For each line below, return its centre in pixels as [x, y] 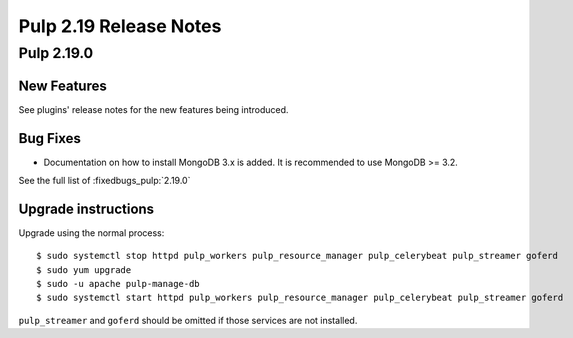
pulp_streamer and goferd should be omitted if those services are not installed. [188, 320]
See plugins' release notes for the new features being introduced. [153, 109]
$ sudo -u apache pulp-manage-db [118, 284]
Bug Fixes [50, 138]
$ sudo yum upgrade [84, 269]
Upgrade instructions [86, 208]
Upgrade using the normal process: [91, 232]
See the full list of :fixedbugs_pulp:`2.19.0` [104, 181]
